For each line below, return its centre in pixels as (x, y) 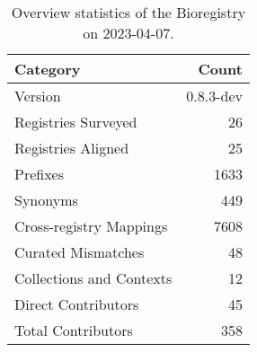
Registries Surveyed (76, 122)
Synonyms (46, 200)
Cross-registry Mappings (91, 226)
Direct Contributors (77, 304)
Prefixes (40, 174)
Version (38, 96)
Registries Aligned (72, 148)
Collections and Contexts (93, 278)
